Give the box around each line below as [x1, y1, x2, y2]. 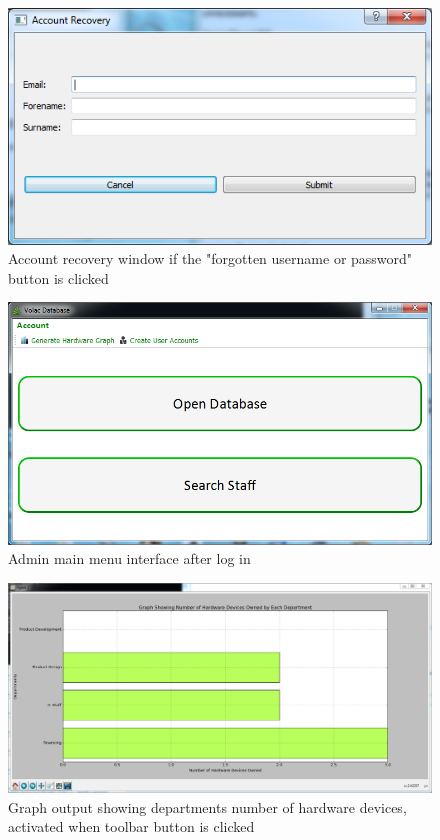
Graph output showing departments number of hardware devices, [8, 796, 407, 817]
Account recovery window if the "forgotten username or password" [8, 248, 413, 269]
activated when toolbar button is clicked [8, 816, 255, 837]
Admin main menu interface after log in [8, 548, 251, 569]
